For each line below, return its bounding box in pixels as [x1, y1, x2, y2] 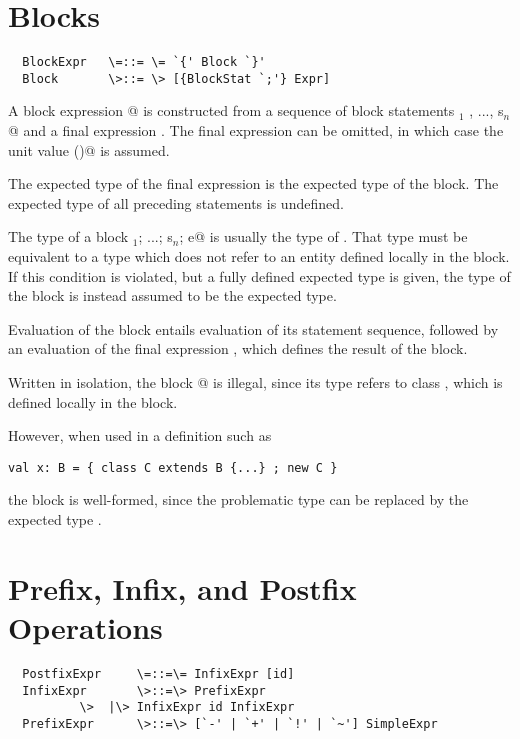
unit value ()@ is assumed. [8, 139, 170, 160]
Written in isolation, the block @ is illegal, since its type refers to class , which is [8, 371, 503, 392]
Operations [8, 606, 163, 647]
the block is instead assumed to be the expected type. [8, 285, 337, 306]
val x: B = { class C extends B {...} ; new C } [8, 460, 338, 475]
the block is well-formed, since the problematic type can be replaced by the [8, 489, 469, 510]
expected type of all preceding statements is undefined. [8, 192, 344, 213]
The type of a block [8, 226, 129, 247]
